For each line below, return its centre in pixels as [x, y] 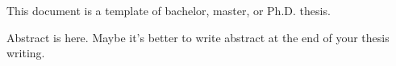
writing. [26, 53]
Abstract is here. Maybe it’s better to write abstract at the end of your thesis [198, 37]
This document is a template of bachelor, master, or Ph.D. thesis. [169, 10]
